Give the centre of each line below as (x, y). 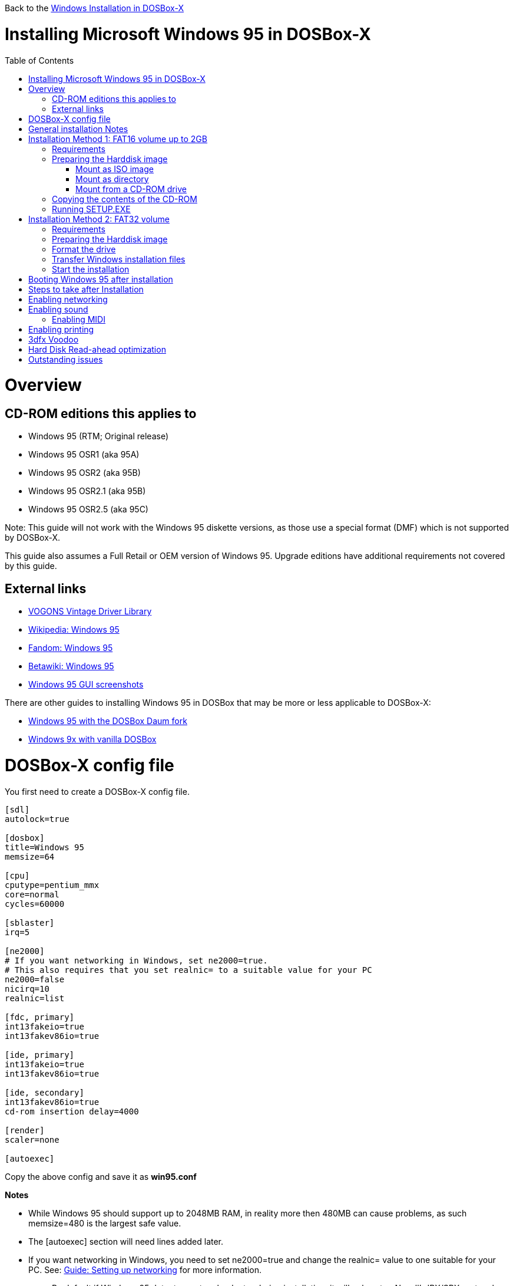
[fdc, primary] (40, 1017)
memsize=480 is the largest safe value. (105, 1223)
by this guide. (31, 566)
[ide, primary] (40, 1055)
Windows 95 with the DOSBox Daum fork (108, 721)
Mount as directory (112, 179)
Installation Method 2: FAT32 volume (99, 219)
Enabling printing (61, 329)
